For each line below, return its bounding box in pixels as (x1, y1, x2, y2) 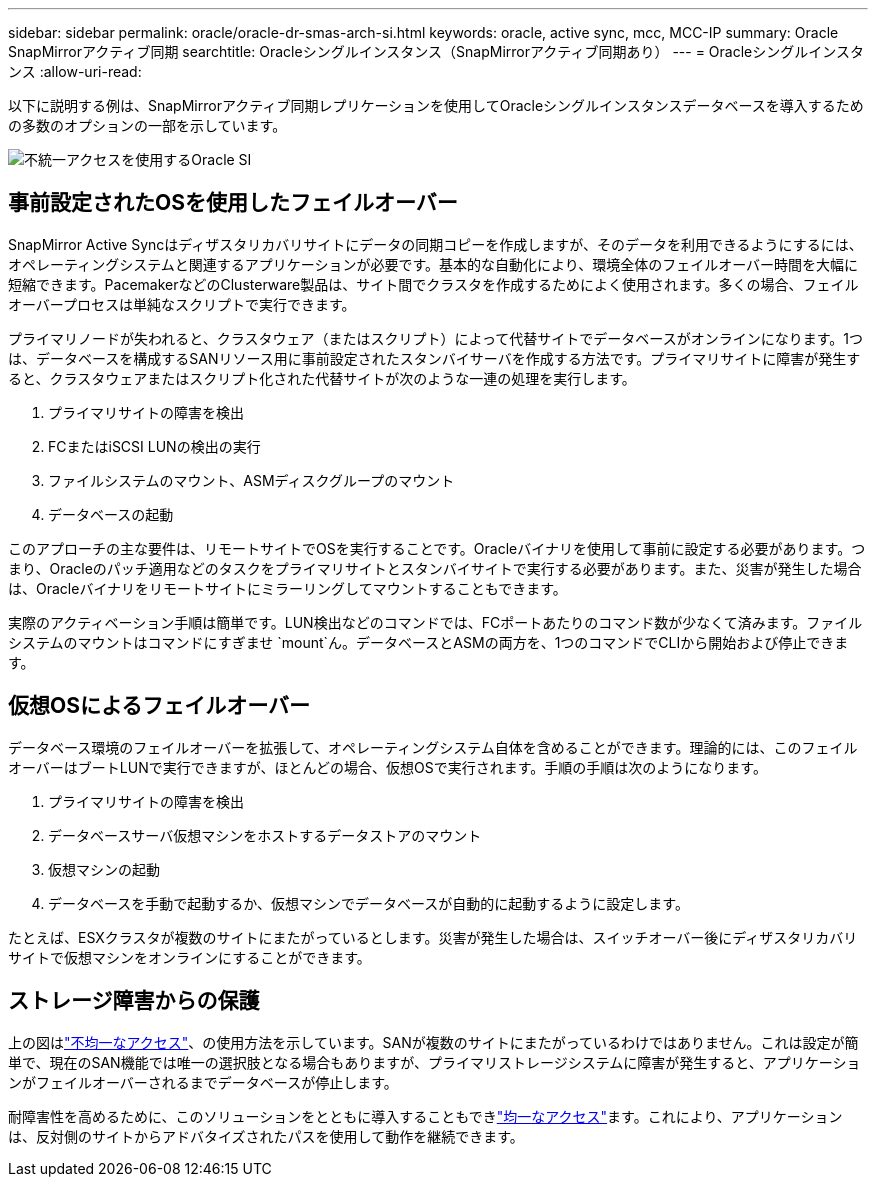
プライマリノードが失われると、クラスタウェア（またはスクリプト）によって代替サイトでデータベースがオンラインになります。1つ (8, 329, 863, 347)
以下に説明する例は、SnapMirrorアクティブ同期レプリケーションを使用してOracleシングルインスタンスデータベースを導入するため (8, 97, 864, 114)
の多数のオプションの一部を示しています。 (8, 117, 287, 134)
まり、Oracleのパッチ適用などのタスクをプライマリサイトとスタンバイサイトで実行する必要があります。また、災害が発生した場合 (8, 559, 862, 577)
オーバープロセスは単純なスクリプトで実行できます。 (8, 295, 356, 313)
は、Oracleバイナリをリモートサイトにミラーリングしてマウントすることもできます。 (8, 579, 567, 597)
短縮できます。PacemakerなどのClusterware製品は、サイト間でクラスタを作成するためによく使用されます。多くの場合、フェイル (8, 275, 859, 293)
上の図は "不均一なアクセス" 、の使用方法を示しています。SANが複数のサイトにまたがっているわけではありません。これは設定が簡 (8, 1033, 859, 1051)
